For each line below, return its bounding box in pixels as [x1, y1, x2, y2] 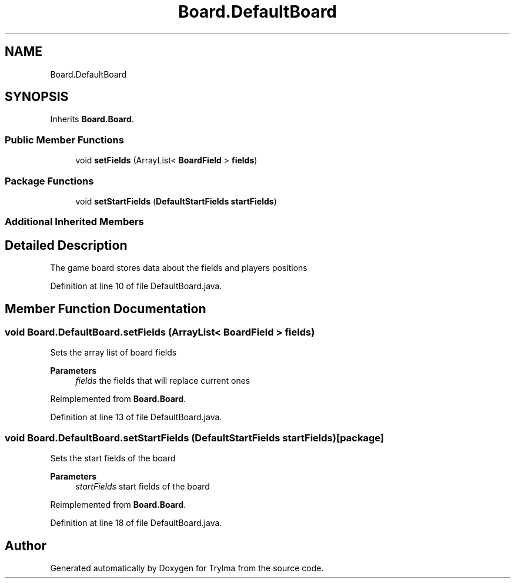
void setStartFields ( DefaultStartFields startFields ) [75, 196, 277, 206]
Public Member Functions [5, 133, 124, 146]
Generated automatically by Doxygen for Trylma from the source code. [50, 562, 324, 573]
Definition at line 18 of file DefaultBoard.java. [50, 518, 222, 528]
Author [5, 538, 46, 553]
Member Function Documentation [5, 301, 206, 316]
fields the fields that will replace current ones [75, 376, 250, 386]
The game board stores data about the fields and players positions [50, 263, 307, 273]
